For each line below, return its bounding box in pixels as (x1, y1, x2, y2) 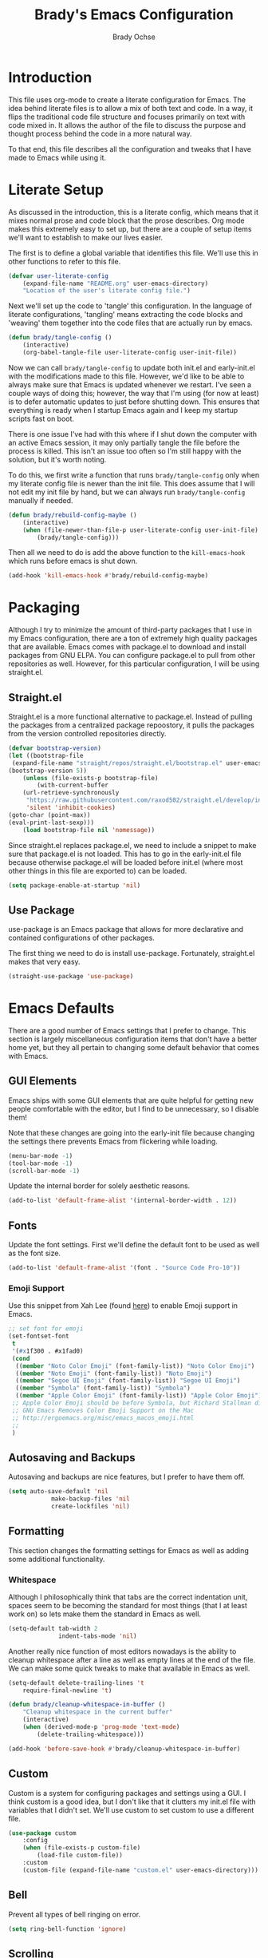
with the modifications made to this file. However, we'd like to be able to (8, 371, 245, 381)
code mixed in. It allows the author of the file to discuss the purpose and (8, 120, 246, 129)
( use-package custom (8, 1829, 77, 1837)
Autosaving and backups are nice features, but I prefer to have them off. (8, 1472, 246, 1482)
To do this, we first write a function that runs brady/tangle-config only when (8, 470, 260, 480)
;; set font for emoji (8, 1325, 84, 1333)
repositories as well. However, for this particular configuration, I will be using (8, 659, 260, 668)
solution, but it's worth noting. (8, 454, 107, 464)
